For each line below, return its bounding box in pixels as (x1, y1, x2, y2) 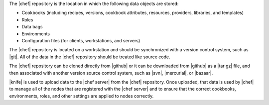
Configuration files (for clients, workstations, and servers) (21, 37, 140, 43)
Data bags (21, 24, 43, 30)
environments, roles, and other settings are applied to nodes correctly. (9, 93, 154, 99)
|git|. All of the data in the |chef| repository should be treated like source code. (9, 54, 170, 60)
